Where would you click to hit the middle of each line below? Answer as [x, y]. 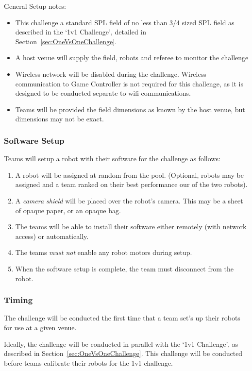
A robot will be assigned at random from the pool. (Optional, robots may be [129, 175]
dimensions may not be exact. [59, 119]
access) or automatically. [52, 236]
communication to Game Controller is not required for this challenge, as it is [129, 83]
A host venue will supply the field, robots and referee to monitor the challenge [132, 58]
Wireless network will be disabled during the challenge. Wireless [111, 74]
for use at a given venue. [40, 327]
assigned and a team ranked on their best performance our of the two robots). [131, 184]
